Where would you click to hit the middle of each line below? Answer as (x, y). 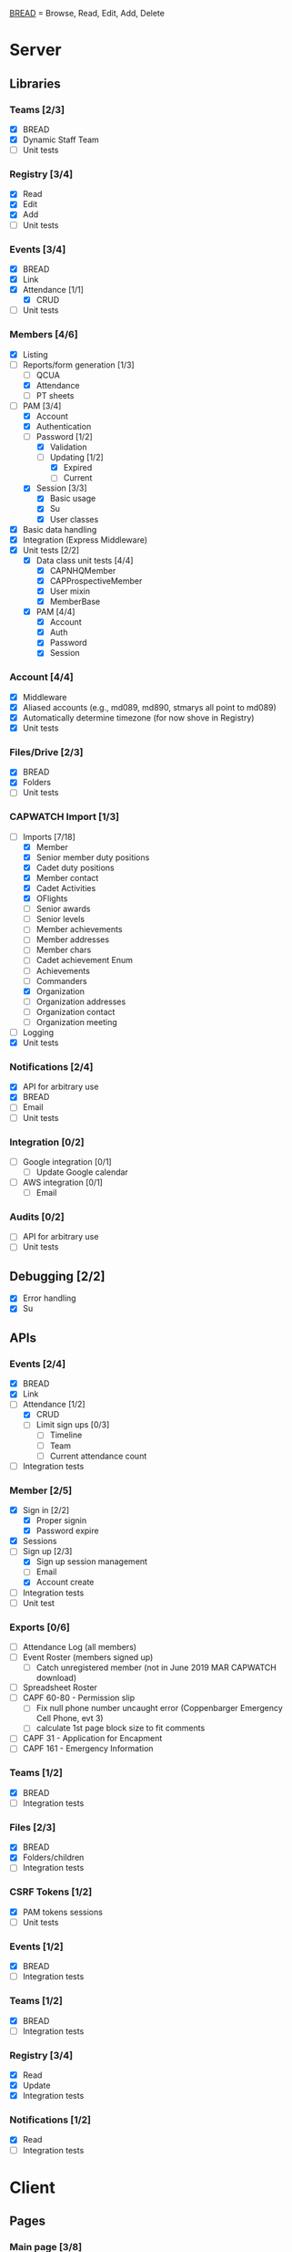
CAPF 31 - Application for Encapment (92, 1738)
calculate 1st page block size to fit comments (121, 1728)
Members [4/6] (44, 335)
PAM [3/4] (42, 406)
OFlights (52, 898)
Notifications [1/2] (50, 2120)
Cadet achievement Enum (85, 960)
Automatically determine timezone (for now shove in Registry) (138, 717)
